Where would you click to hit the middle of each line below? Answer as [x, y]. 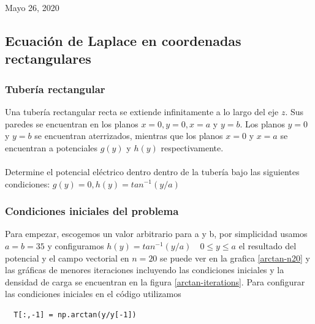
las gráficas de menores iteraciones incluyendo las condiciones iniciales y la [145, 270]
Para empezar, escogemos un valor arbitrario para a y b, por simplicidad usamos [156, 234]
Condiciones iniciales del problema [92, 211]
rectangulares [48, 58]
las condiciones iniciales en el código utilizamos [93, 294]
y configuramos [76, 245]
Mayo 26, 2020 [32, 7]
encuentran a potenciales [51, 147]
